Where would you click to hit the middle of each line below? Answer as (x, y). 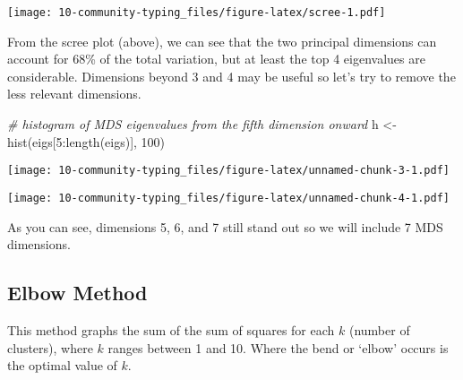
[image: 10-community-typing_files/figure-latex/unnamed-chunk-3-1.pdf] (228, 171)
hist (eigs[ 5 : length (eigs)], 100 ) (86, 141)
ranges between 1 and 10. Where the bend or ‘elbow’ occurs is (278, 347)
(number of (379, 329)
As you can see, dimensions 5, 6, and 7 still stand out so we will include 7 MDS (225, 226)
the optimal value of (62, 365)
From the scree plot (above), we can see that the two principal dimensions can (222, 41)
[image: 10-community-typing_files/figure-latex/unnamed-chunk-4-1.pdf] (228, 198)
